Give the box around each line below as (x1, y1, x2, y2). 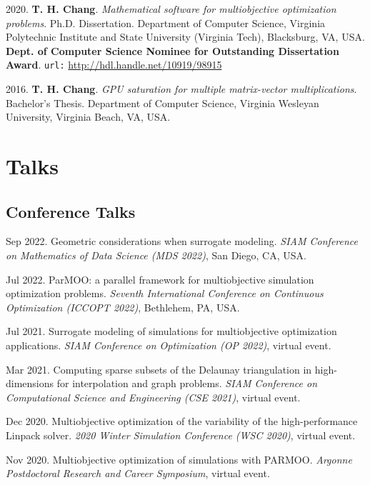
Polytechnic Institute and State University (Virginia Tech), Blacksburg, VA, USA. (6, 29, 365, 44)
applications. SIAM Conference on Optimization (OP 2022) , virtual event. (6, 337, 331, 352)
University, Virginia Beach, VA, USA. (6, 109, 171, 124)
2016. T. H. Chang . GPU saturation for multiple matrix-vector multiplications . (6, 81, 357, 96)
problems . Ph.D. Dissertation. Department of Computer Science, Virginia (6, 15, 326, 30)
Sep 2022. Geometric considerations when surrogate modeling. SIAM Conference (6, 234, 359, 249)
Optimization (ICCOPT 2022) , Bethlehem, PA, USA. (6, 299, 240, 314)
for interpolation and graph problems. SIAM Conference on (56, 376, 318, 391)
